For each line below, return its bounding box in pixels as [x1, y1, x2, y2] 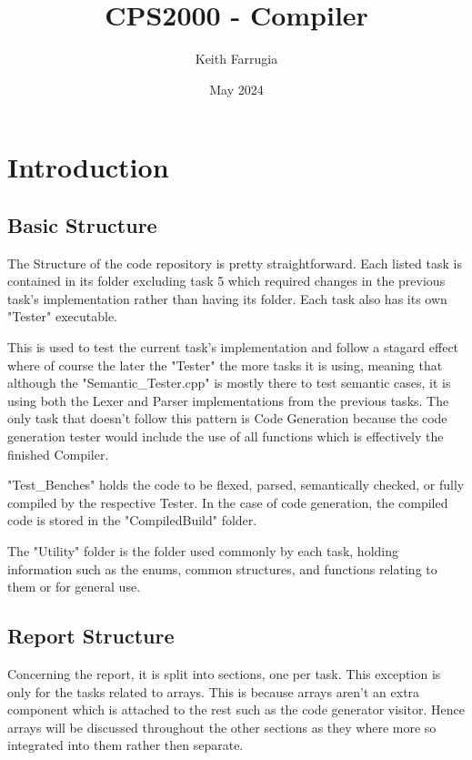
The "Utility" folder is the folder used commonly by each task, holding [7, 542, 399, 561]
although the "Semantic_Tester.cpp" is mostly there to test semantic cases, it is [7, 373, 451, 392]
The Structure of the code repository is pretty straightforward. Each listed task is [7, 253, 462, 272]
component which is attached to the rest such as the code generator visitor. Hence [7, 700, 465, 719]
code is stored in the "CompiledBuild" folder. [7, 511, 257, 530]
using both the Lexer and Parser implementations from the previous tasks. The [7, 390, 449, 410]
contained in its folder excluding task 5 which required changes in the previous [7, 271, 446, 290]
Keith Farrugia [195, 49, 278, 68]
